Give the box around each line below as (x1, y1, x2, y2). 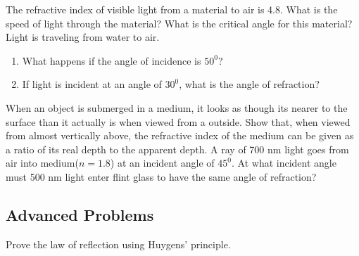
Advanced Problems (6, 203, 154, 225)
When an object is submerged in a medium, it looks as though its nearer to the (6, 100, 348, 115)
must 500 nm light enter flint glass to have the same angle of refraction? (6, 169, 317, 184)
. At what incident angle (232, 155, 336, 170)
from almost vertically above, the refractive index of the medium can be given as (6, 128, 354, 143)
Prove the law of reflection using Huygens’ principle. (6, 236, 231, 251)
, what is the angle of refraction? (179, 77, 320, 91)
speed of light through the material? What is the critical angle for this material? (6, 15, 353, 30)
